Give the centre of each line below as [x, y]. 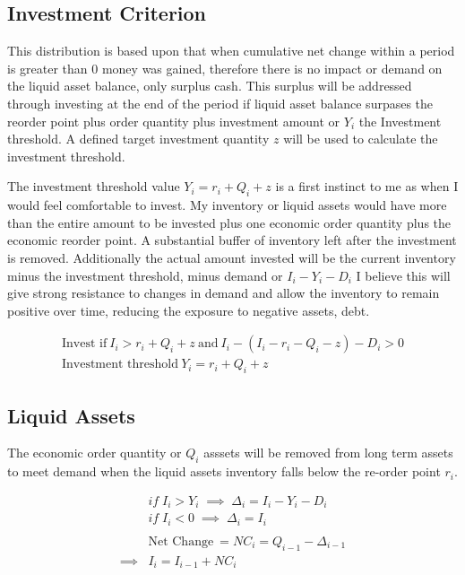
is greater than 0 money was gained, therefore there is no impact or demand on [225, 68]
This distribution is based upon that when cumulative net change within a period [231, 51]
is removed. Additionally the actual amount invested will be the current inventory [232, 257]
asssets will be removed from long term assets [328, 453]
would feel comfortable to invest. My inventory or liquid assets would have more [227, 205]
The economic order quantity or [95, 453]
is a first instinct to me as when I [367, 186]
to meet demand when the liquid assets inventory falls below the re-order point [224, 471]
